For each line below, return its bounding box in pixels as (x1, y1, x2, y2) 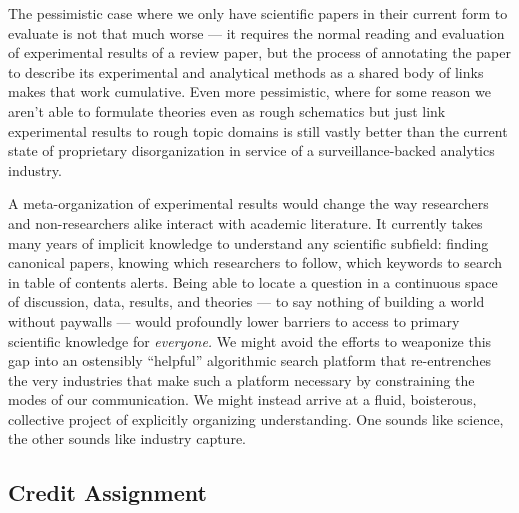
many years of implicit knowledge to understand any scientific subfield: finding (8, 232, 489, 253)
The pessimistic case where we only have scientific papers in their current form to (8, 3, 508, 23)
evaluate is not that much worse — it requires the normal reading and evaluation (8, 22, 505, 43)
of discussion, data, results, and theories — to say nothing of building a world (8, 291, 485, 312)
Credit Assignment (8, 477, 207, 508)
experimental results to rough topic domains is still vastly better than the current (8, 120, 508, 141)
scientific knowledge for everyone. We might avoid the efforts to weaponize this (8, 330, 492, 351)
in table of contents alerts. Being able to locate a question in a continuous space (8, 271, 498, 292)
